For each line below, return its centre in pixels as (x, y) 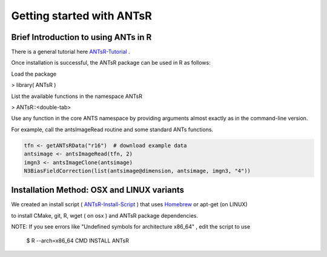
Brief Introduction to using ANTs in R (81, 37)
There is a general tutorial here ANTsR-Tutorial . (71, 52)
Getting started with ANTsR (82, 16)
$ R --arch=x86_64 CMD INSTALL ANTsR (78, 240)
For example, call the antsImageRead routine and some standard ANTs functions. (112, 129)
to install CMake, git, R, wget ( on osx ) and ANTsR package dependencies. (105, 215)
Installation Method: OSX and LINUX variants (98, 190)
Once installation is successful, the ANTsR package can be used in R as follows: (111, 63)
